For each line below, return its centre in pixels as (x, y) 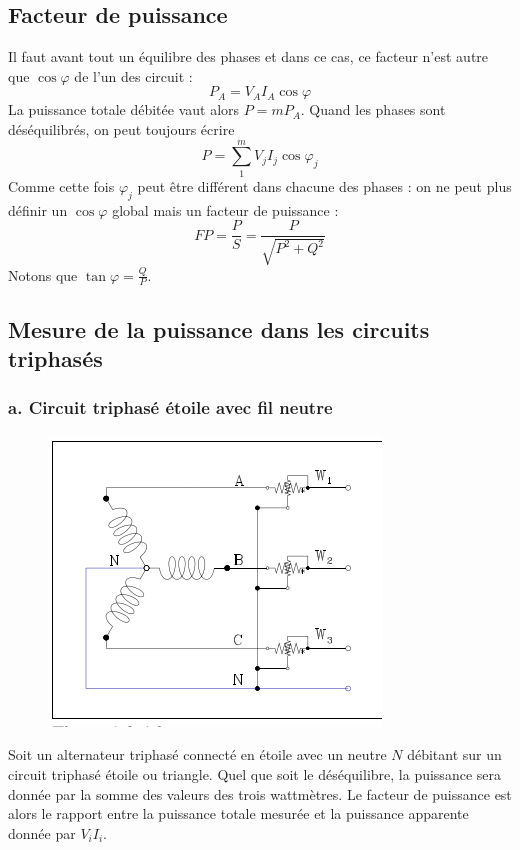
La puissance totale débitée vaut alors (124, 109)
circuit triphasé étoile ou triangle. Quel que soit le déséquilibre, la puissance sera (254, 773)
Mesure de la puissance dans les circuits (219, 328)
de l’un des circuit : (133, 75)
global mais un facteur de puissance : (225, 209)
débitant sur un (454, 754)
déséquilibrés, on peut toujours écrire (121, 128)
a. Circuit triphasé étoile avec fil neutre (170, 407)
